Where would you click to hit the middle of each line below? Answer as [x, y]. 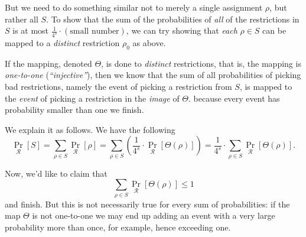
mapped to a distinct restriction [62, 43]
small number [95, 32]
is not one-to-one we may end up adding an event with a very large [154, 215]
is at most [31, 30]
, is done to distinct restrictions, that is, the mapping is [201, 63]
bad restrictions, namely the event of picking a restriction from [118, 87]
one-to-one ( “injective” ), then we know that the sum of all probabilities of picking [153, 75]
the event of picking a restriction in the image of [92, 98]
